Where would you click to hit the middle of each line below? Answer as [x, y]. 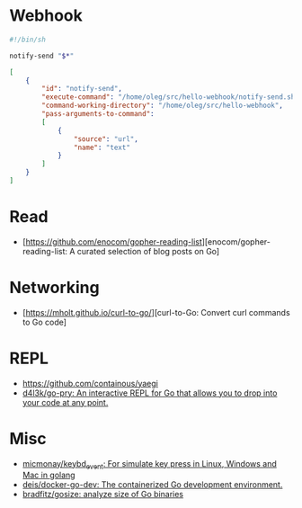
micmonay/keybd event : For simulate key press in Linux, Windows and [149, 464]
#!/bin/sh [28, 40]
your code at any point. [65, 402]
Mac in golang [49, 475]
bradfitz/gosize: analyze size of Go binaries [103, 495]
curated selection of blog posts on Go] [148, 251]
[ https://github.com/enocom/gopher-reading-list [112, 241]
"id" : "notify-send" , [82, 89]
